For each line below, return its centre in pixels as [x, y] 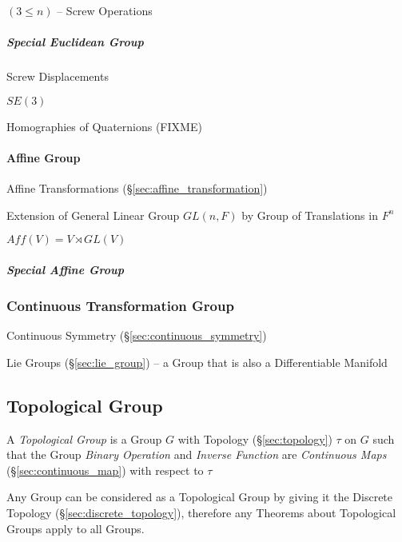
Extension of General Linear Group [93, 215]
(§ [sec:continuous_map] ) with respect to [105, 470]
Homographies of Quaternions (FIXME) [104, 126]
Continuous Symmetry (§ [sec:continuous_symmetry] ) [137, 335]
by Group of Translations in [310, 215]
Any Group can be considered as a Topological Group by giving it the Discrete [200, 497]
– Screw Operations [105, 10]
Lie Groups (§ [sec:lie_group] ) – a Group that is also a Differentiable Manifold [197, 362]
